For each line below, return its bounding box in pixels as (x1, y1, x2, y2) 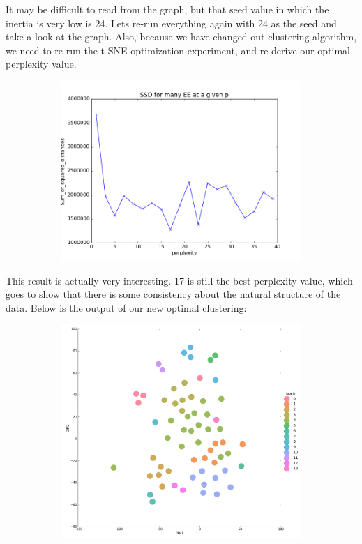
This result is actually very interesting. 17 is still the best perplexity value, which (6, 273, 353, 287)
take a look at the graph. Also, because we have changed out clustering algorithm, (6, 29, 357, 44)
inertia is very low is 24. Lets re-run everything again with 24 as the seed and (6, 15, 337, 30)
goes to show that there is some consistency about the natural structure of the (6, 287, 341, 301)
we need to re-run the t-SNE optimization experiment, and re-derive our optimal (6, 43, 350, 57)
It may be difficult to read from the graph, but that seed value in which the (6, 2, 329, 16)
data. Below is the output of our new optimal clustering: (6, 300, 247, 315)
